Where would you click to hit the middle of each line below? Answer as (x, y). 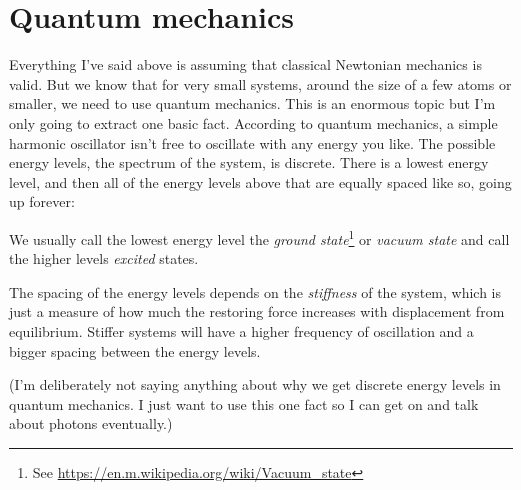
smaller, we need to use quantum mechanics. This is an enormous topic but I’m (252, 103)
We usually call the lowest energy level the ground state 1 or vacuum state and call (259, 237)
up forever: (42, 201)
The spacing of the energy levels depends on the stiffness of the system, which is (255, 291)
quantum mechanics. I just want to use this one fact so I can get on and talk (244, 403)
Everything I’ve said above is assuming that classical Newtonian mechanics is (245, 64)
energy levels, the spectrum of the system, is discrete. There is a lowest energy (249, 162)
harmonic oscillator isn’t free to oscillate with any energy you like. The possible (252, 142)
